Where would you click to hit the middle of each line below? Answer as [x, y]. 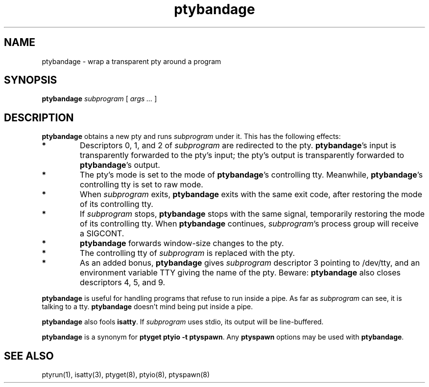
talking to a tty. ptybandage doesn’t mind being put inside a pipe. [147, 307]
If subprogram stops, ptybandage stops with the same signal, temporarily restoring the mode [252, 214]
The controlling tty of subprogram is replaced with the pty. [188, 253]
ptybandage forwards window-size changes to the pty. [182, 243]
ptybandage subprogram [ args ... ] [99, 99]
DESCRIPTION [39, 117]
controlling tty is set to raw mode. [142, 185]
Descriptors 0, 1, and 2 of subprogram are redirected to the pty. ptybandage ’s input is [238, 146]
